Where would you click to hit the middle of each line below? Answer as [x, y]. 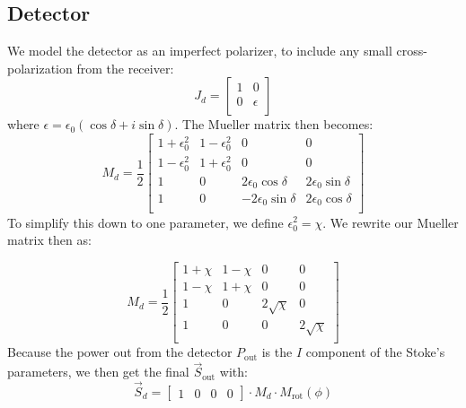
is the [277, 352]
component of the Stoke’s [375, 352]
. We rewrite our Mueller [391, 222]
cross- [412, 51]
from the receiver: [125, 68]
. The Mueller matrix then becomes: [274, 124]
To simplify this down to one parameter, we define [145, 222]
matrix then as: [49, 240]
